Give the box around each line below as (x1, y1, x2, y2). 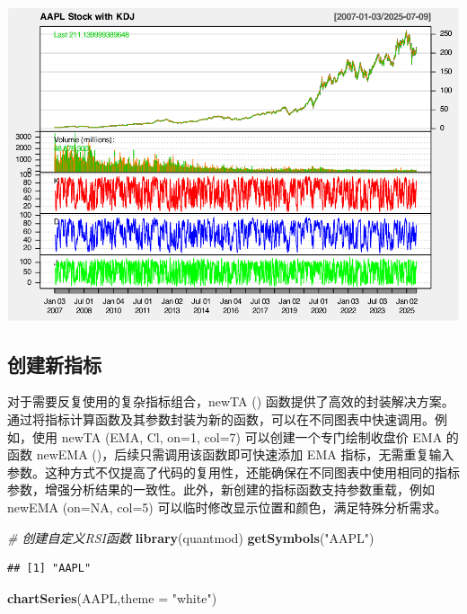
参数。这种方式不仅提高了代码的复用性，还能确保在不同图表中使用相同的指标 (7, 462, 460, 481)
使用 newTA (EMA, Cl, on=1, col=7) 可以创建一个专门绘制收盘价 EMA (31, 427, 443, 446)
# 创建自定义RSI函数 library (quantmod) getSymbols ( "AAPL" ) (7, 528, 374, 547)
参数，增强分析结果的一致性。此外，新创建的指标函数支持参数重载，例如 (7, 480, 435, 499)
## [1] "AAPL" (7, 562, 92, 575)
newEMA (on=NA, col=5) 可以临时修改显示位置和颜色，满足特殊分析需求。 (7, 498, 447, 517)
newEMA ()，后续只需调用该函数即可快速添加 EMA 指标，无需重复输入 (36, 445, 454, 464)
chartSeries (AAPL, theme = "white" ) (7, 588, 217, 607)
